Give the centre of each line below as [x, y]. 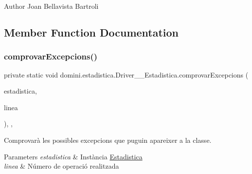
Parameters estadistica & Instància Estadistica [73, 156]
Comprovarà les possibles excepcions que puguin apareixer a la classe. [108, 140]
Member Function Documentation [91, 32]
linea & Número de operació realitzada [62, 166]
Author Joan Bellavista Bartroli [51, 6]
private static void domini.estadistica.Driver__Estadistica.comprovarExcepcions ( [126, 74]
